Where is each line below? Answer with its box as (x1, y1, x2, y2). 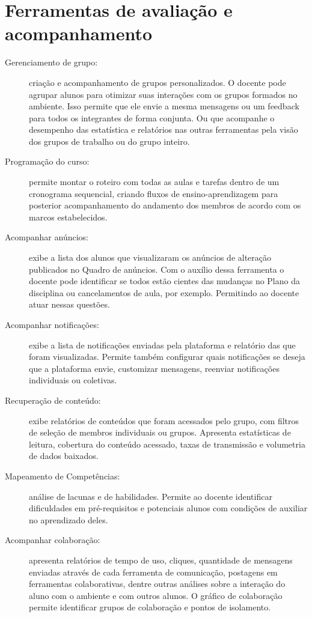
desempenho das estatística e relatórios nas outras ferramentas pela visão (29, 123, 298, 136)
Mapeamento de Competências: (5, 469, 120, 482)
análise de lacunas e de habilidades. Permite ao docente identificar (29, 490, 272, 502)
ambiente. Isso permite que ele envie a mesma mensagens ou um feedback (29, 100, 299, 112)
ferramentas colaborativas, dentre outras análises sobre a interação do (29, 577, 286, 590)
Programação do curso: (5, 155, 90, 168)
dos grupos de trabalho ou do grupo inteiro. (29, 135, 190, 147)
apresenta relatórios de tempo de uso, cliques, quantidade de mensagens (29, 553, 293, 566)
